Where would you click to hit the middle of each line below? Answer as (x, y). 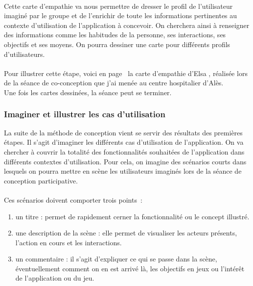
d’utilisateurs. (24, 54)
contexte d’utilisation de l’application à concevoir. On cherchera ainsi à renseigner (127, 25)
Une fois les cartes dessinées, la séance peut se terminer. (88, 92)
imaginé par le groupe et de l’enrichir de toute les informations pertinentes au (121, 15)
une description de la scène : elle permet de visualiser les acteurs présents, (126, 233)
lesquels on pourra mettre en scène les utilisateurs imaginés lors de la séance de (123, 171)
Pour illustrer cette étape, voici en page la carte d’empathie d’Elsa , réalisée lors (126, 73)
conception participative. (41, 180)
